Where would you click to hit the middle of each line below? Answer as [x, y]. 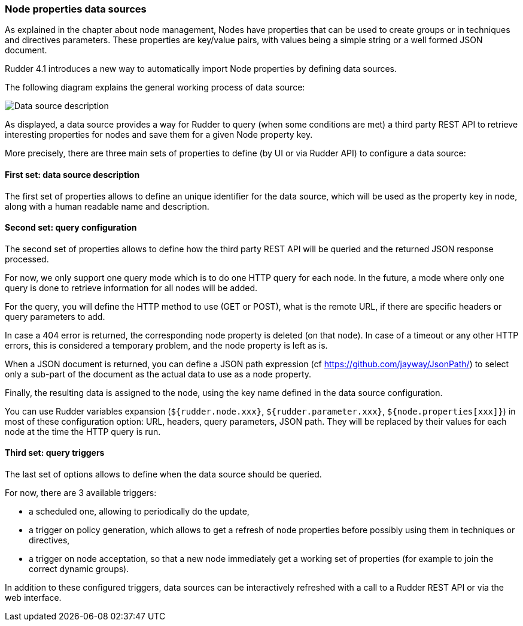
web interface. [33, 598]
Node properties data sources [76, 9]
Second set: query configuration [71, 228]
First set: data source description [72, 174]
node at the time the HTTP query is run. [83, 431]
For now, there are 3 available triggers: [81, 493]
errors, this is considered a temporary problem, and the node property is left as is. [166, 345]
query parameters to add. [55, 316]
